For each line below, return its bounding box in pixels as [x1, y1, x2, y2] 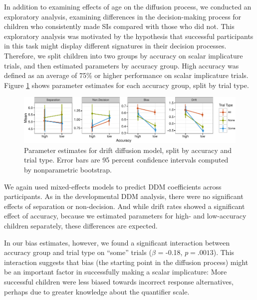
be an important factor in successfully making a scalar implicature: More [4, 266, 227, 277]
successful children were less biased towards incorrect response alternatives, [4, 276, 234, 286]
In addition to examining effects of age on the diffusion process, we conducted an [4, 1, 252, 11]
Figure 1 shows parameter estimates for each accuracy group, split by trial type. [4, 79, 249, 90]
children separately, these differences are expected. [4, 220, 158, 230]
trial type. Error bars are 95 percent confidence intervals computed [24, 154, 229, 165]
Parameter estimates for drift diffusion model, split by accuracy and [24, 144, 232, 155]
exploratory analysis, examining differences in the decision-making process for [4, 11, 242, 21]
